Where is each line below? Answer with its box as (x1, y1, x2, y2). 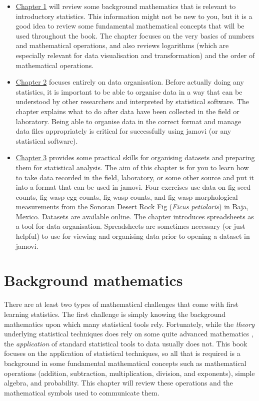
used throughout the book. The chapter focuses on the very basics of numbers (15, 30, 254, 41)
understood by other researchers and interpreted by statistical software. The (15, 96, 249, 107)
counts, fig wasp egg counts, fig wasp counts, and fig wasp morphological (15, 191, 238, 202)
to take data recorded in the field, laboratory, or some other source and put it (15, 172, 254, 182)
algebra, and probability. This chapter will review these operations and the (4, 377, 233, 388)
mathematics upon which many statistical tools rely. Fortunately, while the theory (4, 318, 255, 329)
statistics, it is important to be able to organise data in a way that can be (15, 86, 242, 97)
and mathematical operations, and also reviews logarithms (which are (15, 40, 229, 51)
